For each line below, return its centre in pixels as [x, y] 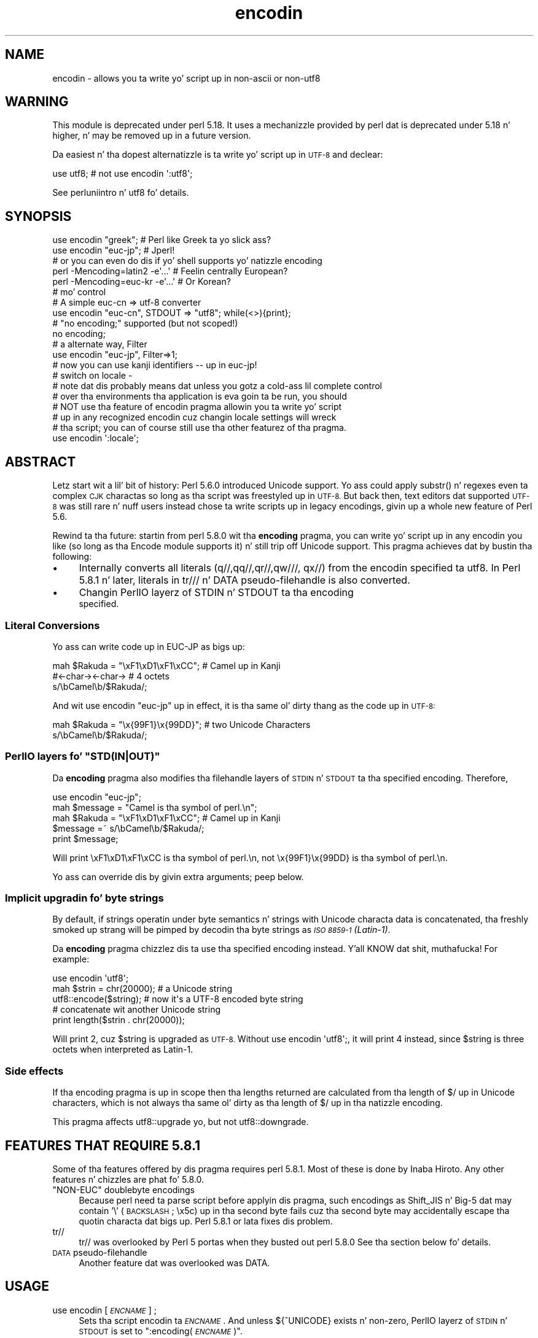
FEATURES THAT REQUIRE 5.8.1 [103, 1145]
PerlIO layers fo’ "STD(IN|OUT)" [83, 756]
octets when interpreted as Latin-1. [123, 1050]
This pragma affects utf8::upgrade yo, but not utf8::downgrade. [181, 1122]
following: [72, 557]
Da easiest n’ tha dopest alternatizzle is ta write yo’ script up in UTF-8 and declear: [218, 155]
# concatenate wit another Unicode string [137, 1010]
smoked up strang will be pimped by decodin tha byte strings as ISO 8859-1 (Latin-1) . [221, 930]
